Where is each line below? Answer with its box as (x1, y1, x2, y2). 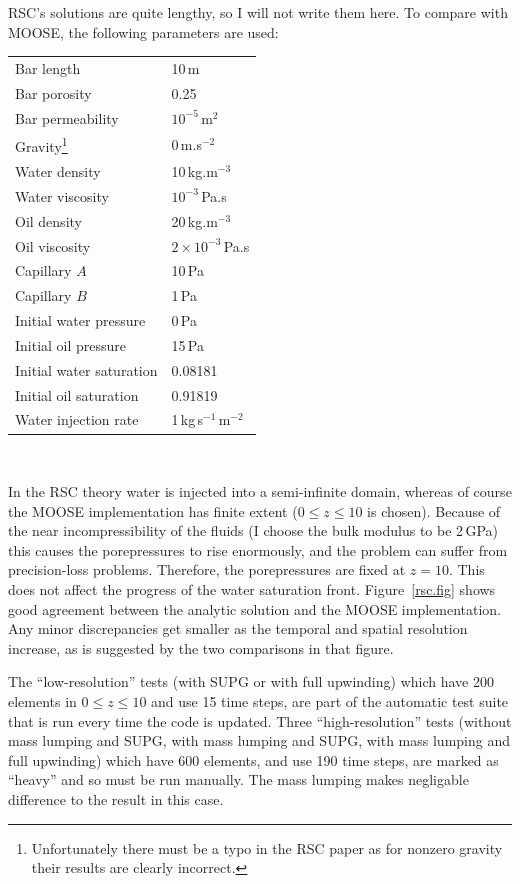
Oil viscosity (15, 235, 91, 256)
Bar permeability (15, 107, 119, 128)
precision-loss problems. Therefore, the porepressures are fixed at (8, 559, 406, 580)
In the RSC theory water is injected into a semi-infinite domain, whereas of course (8, 481, 512, 502)
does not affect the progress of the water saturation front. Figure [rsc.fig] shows (8, 579, 496, 600)
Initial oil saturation (15, 384, 139, 405)
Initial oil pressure (15, 334, 127, 355)
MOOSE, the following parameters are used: (8, 21, 279, 42)
